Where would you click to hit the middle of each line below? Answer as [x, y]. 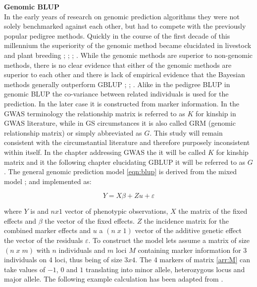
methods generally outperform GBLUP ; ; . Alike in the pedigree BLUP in [117, 84]
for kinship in [216, 113]
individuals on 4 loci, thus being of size [63, 260]
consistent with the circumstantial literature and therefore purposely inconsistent [127, 142]
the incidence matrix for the [186, 220]
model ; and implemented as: [48, 181]
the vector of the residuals [44, 240]
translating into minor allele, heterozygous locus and [165, 269]
